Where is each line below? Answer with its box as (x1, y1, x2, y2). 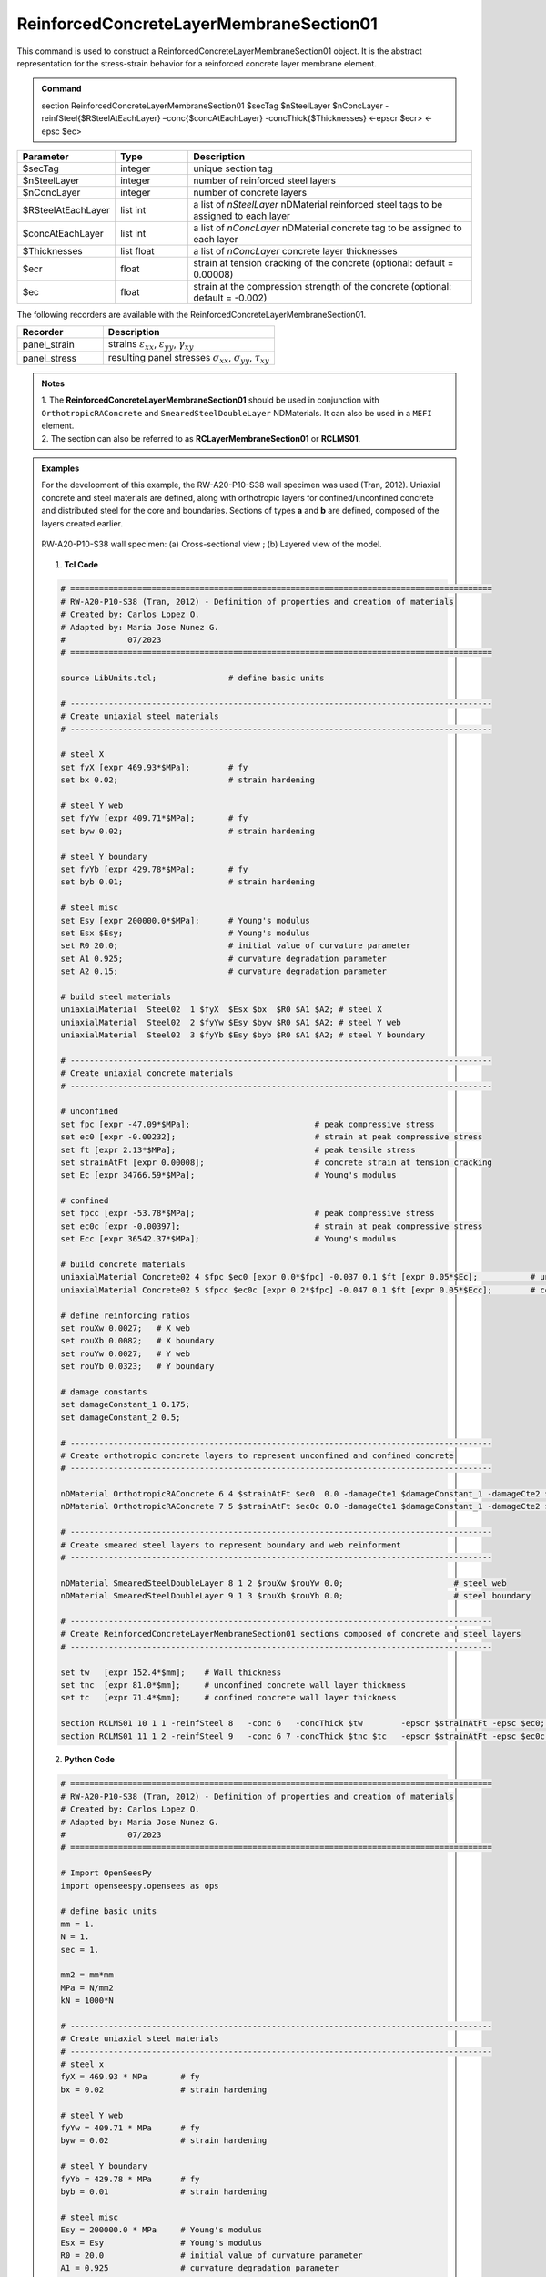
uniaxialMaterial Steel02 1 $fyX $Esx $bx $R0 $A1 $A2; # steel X (60, 1005, 382, 1015)
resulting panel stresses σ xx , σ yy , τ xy (107, 351, 270, 365)
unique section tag (193, 162, 273, 175)
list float (119, 244, 155, 257)
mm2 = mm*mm (60, 1970, 114, 1980)
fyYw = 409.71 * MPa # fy (60, 2123, 200, 2133)
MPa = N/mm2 (60, 1982, 114, 1993)
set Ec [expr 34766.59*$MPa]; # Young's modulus (60, 1170, 397, 1180)
